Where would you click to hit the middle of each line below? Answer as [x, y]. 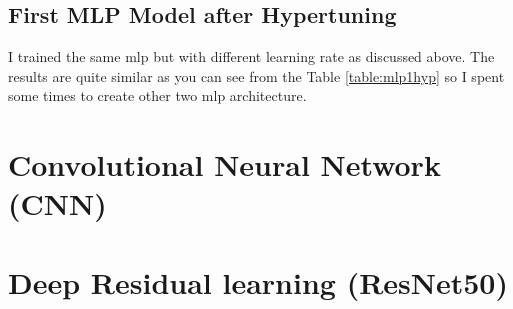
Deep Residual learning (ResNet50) [258, 281]
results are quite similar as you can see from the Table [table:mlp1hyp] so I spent [256, 75]
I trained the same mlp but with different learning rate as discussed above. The [251, 56]
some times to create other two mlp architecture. [157, 95]
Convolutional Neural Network [224, 164]
